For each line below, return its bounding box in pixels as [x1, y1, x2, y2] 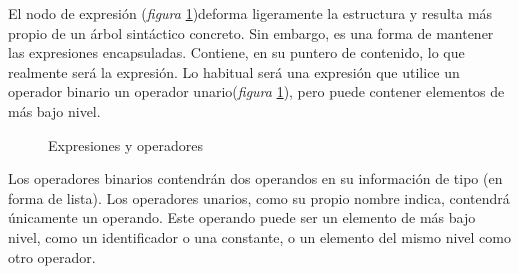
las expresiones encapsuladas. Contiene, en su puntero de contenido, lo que [8, 42, 465, 63]
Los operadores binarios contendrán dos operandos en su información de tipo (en [8, 168, 503, 189]
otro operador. [8, 246, 96, 267]
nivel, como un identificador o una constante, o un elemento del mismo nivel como [8, 226, 511, 247]
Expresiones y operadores [48, 134, 203, 155]
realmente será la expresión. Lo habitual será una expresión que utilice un [8, 61, 460, 82]
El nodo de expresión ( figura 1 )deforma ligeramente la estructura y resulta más [8, 3, 493, 23]
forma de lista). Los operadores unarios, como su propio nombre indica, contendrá [8, 187, 510, 208]
